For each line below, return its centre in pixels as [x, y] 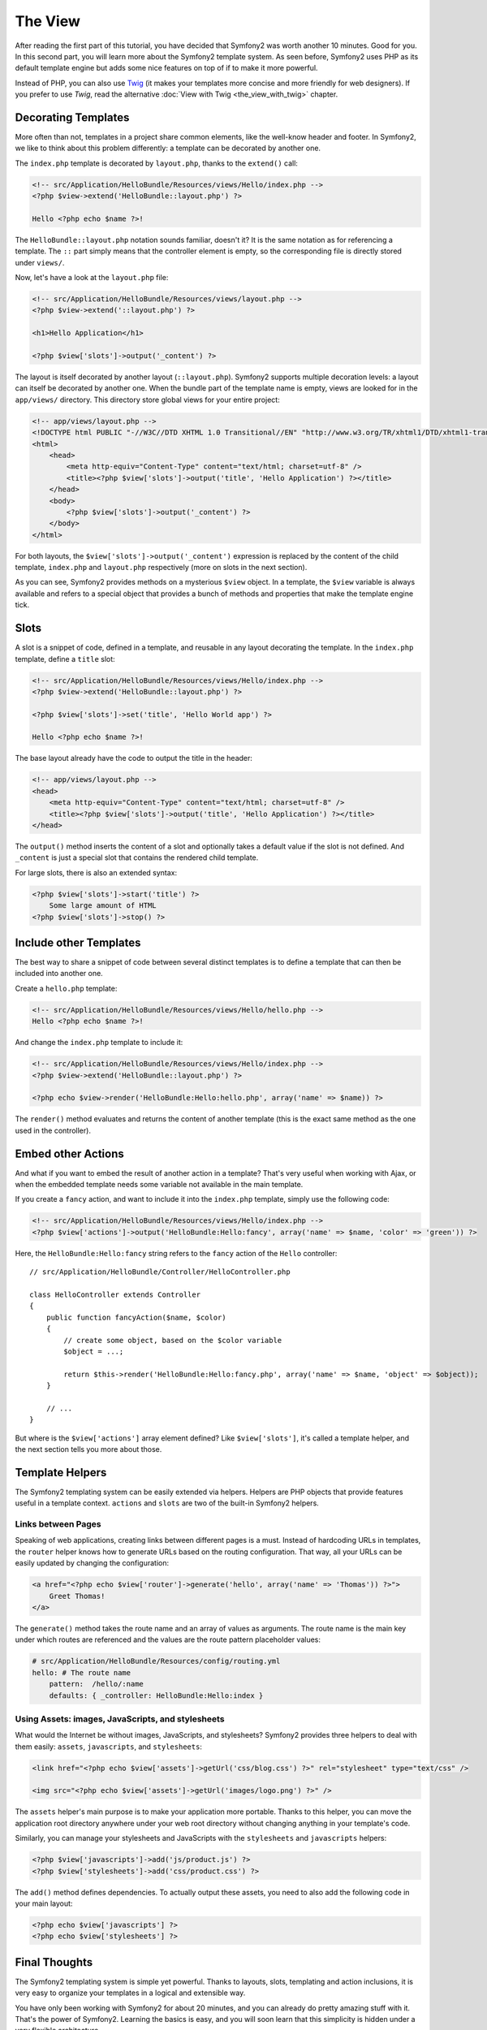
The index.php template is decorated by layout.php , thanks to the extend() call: [156, 163]
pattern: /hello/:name [96, 1684]
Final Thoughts [54, 1962]
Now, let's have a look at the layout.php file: [92, 278]
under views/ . [40, 262]
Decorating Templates [72, 117]
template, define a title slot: [65, 659]
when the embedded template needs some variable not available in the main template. [159, 1185]
